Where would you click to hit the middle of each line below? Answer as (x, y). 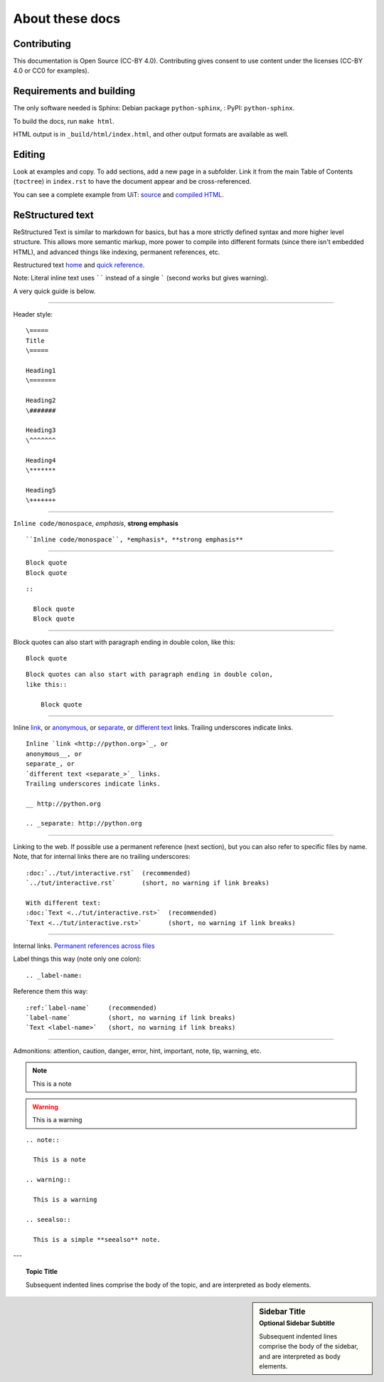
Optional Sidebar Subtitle (297, 1323)
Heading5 (41, 490)
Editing (29, 154)
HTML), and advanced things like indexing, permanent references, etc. (117, 252)
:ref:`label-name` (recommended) (92, 1008)
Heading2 (41, 401)
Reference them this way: (50, 991)
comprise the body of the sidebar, (309, 1346)
